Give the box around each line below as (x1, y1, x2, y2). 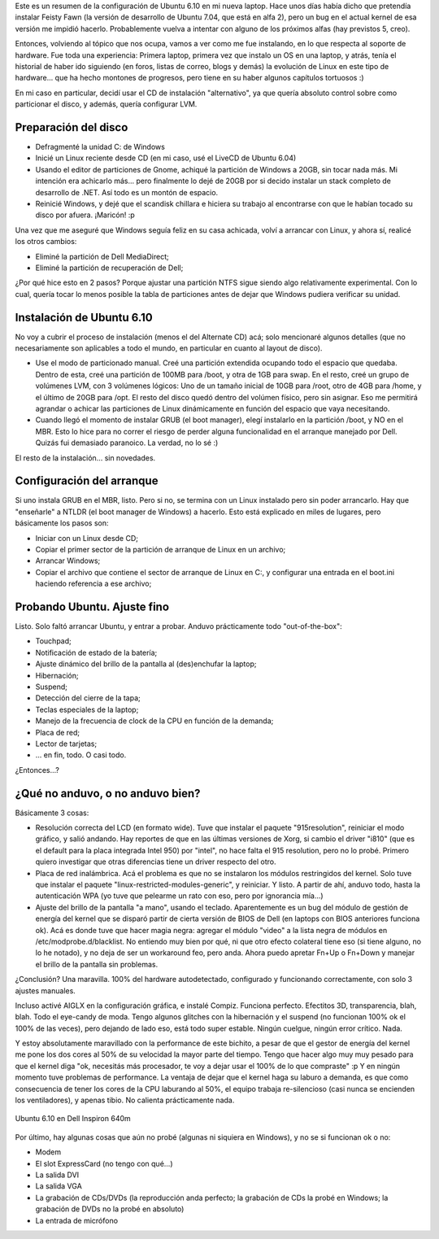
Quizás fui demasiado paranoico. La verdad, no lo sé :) (35, 438, 219, 447)
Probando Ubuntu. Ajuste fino (15, 600, 170, 613)
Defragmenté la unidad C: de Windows (35, 142, 166, 152)
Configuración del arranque (15, 474, 159, 488)
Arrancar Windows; (35, 556, 101, 565)
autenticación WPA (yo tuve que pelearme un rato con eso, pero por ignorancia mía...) (35, 891, 324, 901)
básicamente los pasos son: (15, 518, 109, 528)
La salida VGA (35, 1181, 83, 1191)
